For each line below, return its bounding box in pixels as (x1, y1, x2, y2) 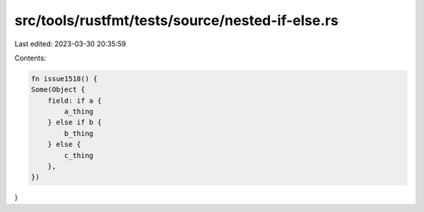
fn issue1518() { (31, 74, 98, 83)
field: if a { (47, 96, 102, 105)
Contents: (14, 53, 46, 63)
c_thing (64, 151, 94, 160)
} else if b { (47, 118, 102, 127)
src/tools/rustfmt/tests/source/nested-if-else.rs (14, 12, 339, 29)
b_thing (64, 129, 94, 138)
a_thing (64, 107, 94, 117)
